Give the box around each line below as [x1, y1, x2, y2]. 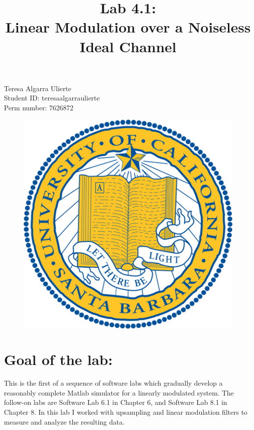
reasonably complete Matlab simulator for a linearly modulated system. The [4, 387, 234, 397]
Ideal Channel [79, 36, 177, 56]
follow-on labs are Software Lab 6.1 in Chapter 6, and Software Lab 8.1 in [4, 397, 227, 407]
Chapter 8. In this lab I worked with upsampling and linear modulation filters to [4, 407, 248, 417]
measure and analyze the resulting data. [4, 416, 125, 427]
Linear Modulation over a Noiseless [5, 17, 251, 37]
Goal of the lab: [4, 349, 113, 369]
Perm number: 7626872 [4, 102, 74, 112]
